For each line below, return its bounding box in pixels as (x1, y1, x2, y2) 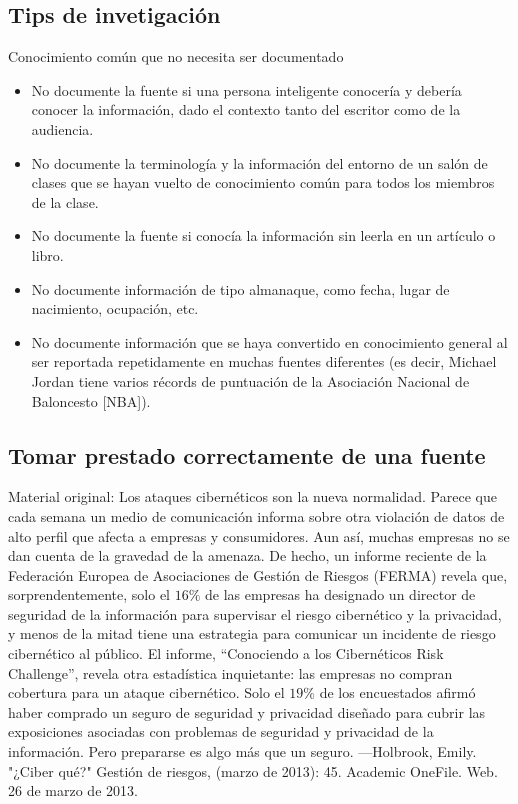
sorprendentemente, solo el (8, 584, 170, 605)
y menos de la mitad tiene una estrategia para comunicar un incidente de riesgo (8, 623, 496, 644)
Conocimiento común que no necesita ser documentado (8, 46, 344, 67)
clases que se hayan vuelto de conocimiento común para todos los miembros (31, 172, 495, 193)
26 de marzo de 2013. (8, 780, 138, 801)
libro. (31, 244, 64, 265)
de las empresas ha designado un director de (204, 584, 476, 605)
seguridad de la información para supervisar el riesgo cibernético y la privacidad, (8, 603, 502, 624)
